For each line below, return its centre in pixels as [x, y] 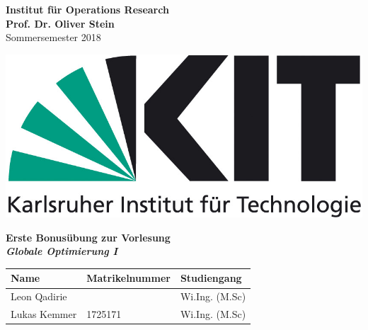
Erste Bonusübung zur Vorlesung [88, 237]
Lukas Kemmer [44, 314]
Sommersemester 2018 [53, 37]
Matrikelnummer [128, 278]
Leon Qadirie [39, 296]
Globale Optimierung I [62, 251]
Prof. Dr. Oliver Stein [60, 23]
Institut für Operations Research [87, 9]
